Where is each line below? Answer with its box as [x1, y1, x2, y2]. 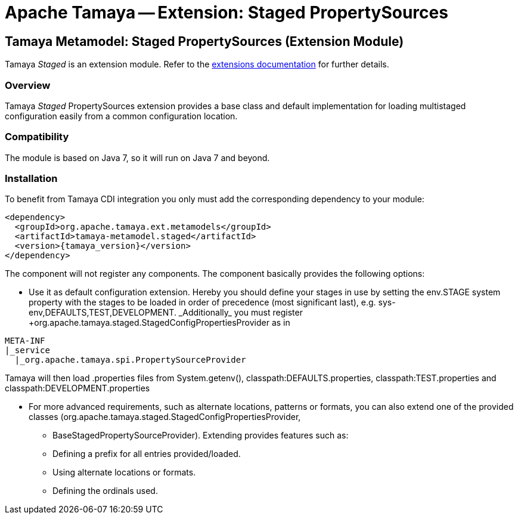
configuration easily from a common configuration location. [5, 110, 238, 121]
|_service [5, 345, 50, 356]
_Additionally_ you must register [178, 307, 303, 318]
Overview [5, 79, 51, 91]
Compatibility [5, 131, 69, 143]
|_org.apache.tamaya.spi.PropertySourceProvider [14, 355, 246, 365]
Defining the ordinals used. [52, 486, 158, 496]
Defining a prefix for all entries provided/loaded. [52, 449, 241, 459]
